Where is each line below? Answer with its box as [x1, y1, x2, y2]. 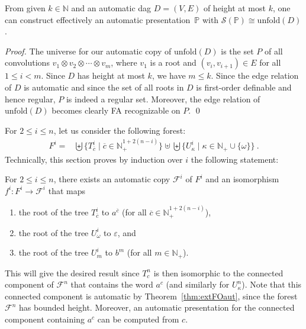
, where [111, 56, 137, 69]
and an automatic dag [71, 2, 152, 14]
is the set [221, 44, 254, 57]
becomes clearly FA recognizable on [51, 104, 181, 117]
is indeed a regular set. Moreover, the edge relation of [66, 92, 260, 105]
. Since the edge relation [211, 69, 299, 82]
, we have [152, 69, 186, 82]
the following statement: [191, 153, 279, 165]
